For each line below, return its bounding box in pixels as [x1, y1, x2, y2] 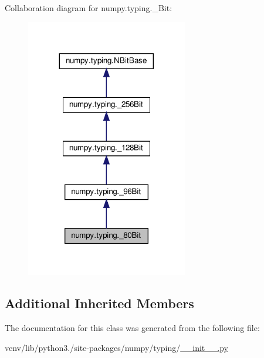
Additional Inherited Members [5, 294, 194, 312]
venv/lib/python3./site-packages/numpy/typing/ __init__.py [5, 341, 228, 353]
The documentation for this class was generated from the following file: [5, 322, 260, 334]
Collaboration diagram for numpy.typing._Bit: [5, 2, 172, 13]
